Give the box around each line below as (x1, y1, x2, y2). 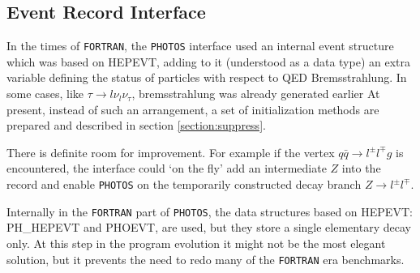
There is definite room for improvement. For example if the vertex (6, 143, 335, 160)
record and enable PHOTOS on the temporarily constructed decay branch (6, 176, 362, 193)
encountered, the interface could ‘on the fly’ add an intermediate (6, 160, 327, 177)
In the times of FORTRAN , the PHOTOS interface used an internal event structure (6, 37, 394, 54)
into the (341, 160, 381, 177)
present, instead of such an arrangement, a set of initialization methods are (6, 100, 379, 117)
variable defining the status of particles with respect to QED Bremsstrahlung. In (6, 69, 407, 86)
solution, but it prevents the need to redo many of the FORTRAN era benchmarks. (6, 250, 405, 267)
